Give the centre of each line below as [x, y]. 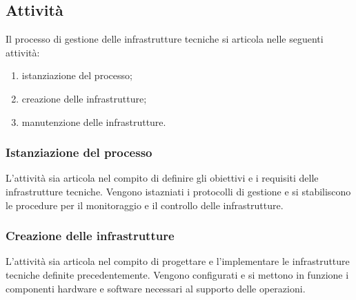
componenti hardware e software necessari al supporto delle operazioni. [156, 288]
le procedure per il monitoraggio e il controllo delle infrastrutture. [145, 205]
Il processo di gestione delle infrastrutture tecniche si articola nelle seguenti [165, 39]
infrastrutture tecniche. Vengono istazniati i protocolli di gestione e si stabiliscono [178, 191]
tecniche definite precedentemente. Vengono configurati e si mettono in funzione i [177, 274]
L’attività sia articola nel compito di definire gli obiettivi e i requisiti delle [162, 178]
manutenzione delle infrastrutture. [94, 121]
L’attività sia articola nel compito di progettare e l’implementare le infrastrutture [178, 261]
